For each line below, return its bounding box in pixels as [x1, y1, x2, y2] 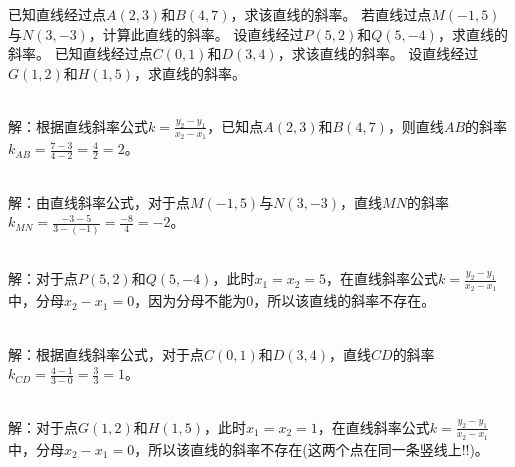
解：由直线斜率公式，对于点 [8, 191, 190, 212]
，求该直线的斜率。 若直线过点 [230, 4, 432, 24]
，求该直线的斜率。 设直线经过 [277, 43, 479, 64]
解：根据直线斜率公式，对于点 [8, 343, 204, 364]
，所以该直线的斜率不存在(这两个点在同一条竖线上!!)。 [134, 438, 489, 459]
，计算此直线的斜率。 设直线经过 [88, 23, 304, 44]
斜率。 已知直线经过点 [8, 43, 153, 64]
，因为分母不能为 [134, 290, 247, 311]
